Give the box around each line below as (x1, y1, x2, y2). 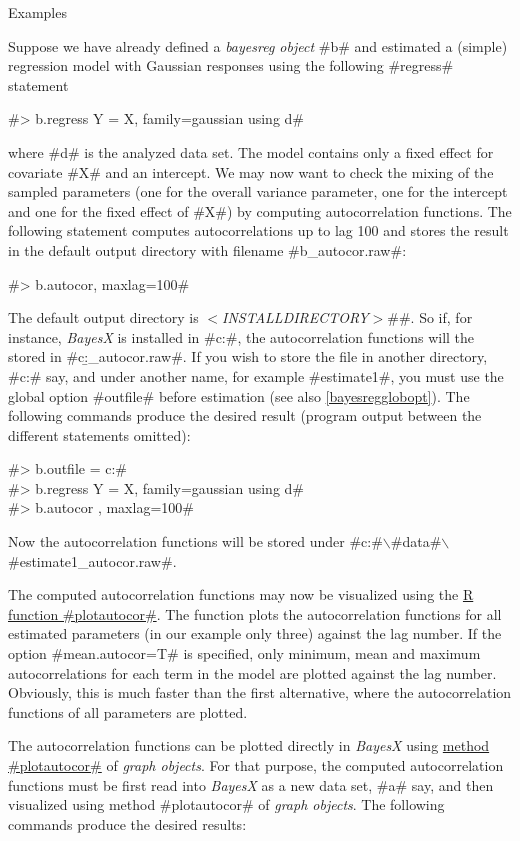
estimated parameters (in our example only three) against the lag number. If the (8, 623, 502, 644)
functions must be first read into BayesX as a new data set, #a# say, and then (8, 774, 494, 795)
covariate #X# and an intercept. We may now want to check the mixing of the (8, 161, 494, 182)
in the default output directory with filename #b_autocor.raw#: (8, 239, 407, 260)
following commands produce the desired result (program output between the (8, 405, 482, 426)
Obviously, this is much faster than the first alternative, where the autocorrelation (8, 682, 512, 703)
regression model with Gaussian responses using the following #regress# (8, 55, 454, 76)
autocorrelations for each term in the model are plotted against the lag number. (8, 662, 497, 683)
